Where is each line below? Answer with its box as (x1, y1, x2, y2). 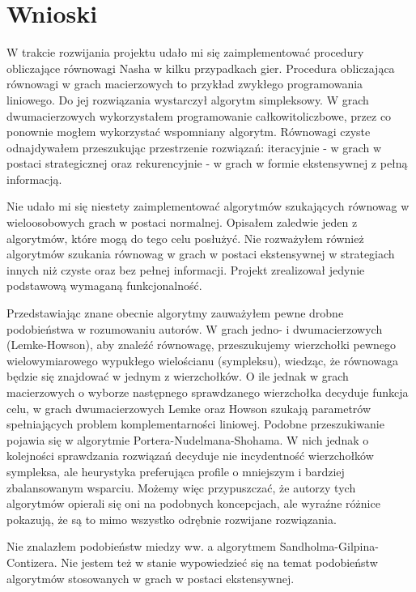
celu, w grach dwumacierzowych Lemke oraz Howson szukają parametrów (6, 399, 371, 416)
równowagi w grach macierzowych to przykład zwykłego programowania (6, 75, 363, 92)
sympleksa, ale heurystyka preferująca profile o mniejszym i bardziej (6, 462, 345, 479)
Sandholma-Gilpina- (279, 538, 379, 555)
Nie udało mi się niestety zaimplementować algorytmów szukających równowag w (6, 198, 410, 215)
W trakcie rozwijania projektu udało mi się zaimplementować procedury (6, 44, 364, 61)
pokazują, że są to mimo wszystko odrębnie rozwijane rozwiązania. (6, 510, 337, 527)
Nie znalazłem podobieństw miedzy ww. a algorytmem (6, 538, 277, 555)
